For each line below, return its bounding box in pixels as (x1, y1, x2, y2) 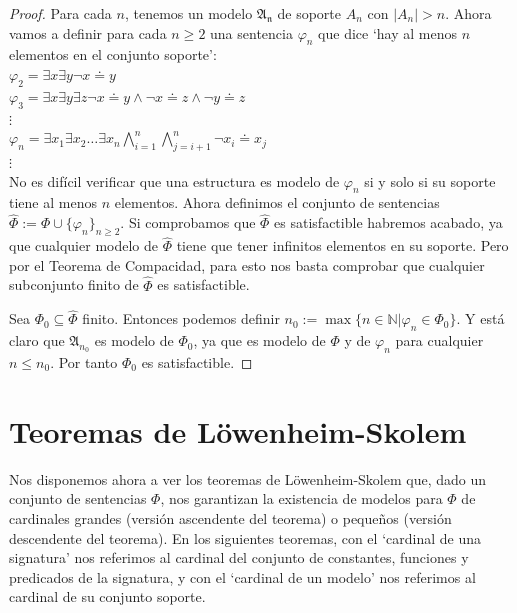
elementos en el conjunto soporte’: (9, 44, 217, 65)
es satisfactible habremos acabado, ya (274, 212, 503, 233)
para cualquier (395, 330, 484, 351)
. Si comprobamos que (120, 212, 256, 233)
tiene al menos (9, 192, 97, 213)
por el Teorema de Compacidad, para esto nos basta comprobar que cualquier (9, 254, 485, 275)
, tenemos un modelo (124, 3, 253, 23)
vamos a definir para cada (9, 22, 167, 43)
